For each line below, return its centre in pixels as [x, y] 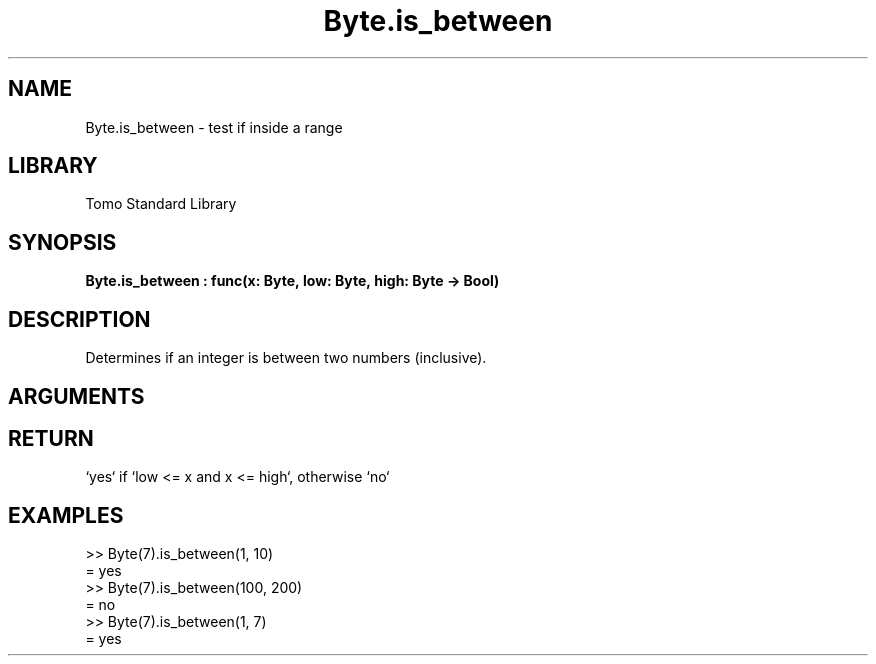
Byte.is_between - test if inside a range [214, 127]
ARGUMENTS [76, 396]
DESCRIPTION [79, 319]
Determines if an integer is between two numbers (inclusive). [286, 358]
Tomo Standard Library [161, 204]
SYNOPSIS [62, 242]
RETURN [51, 438]
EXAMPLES [66, 515]
